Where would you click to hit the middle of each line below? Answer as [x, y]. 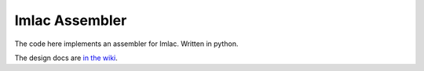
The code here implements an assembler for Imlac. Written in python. [126, 44]
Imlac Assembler [71, 20]
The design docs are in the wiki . [66, 58]
